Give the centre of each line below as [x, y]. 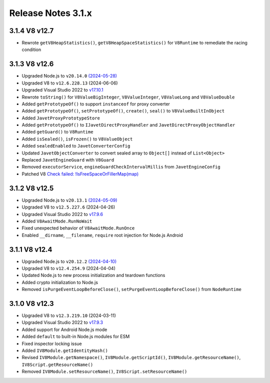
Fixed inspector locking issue [52, 343]
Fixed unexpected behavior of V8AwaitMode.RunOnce [78, 228]
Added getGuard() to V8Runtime [57, 132]
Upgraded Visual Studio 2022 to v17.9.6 [62, 214]
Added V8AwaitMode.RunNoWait [57, 221]
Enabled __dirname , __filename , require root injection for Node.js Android [102, 235]
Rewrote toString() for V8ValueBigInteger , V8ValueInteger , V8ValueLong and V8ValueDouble [128, 97]
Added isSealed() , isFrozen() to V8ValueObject [77, 139]
